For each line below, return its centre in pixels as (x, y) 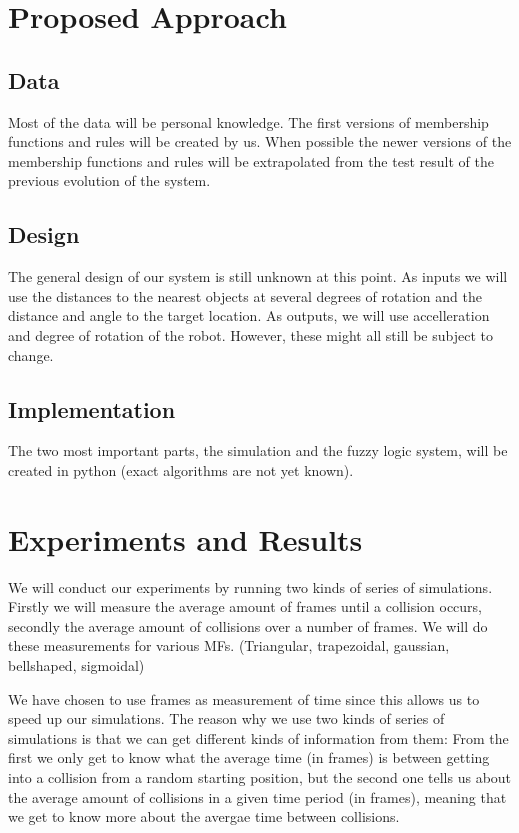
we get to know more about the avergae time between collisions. (204, 816)
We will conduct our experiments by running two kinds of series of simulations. (250, 586)
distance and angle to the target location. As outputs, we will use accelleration (249, 315)
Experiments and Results (185, 538)
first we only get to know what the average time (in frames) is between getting (249, 757)
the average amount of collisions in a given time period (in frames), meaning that (257, 796)
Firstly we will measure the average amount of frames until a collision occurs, (245, 606)
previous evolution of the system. (109, 180)
